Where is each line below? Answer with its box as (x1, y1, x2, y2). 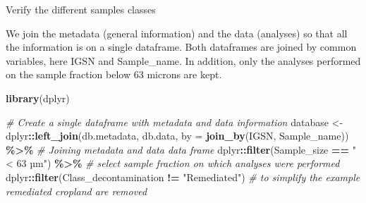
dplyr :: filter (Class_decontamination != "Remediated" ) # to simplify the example (6, 169, 360, 184)
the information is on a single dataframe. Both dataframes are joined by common (6, 39, 357, 54)
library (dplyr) (6, 90, 70, 105)
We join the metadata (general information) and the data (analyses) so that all (6, 25, 348, 40)
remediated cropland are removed (6, 183, 147, 198)
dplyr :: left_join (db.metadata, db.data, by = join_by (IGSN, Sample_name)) (6, 128, 349, 143)
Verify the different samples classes (6, 2, 156, 16)
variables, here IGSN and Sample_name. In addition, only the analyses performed (6, 53, 361, 68)
